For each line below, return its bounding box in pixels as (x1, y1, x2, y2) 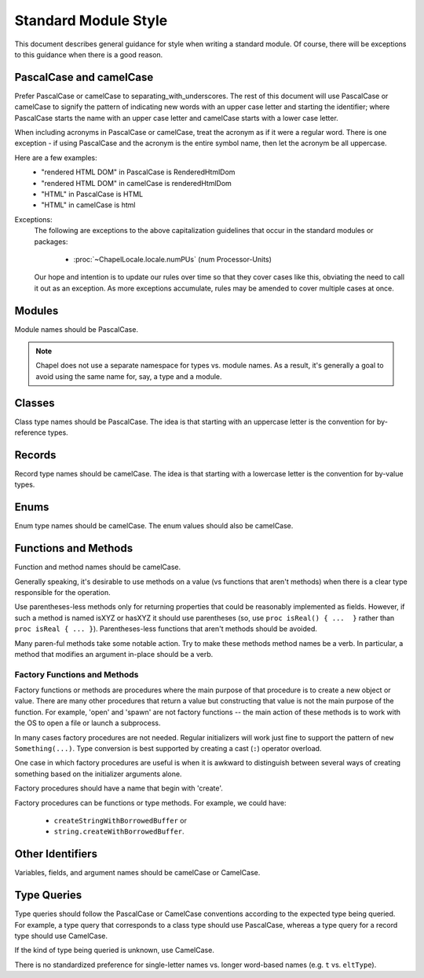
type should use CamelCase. (14, 931, 108, 940)
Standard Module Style (14, 12, 168, 29)
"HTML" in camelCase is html (41, 200, 136, 210)
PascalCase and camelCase (14, 71, 154, 84)
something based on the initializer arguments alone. (14, 769, 182, 779)
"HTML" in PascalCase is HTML (41, 189, 144, 199)
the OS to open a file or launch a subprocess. (14, 718, 161, 728)
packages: (34, 236, 68, 246)
